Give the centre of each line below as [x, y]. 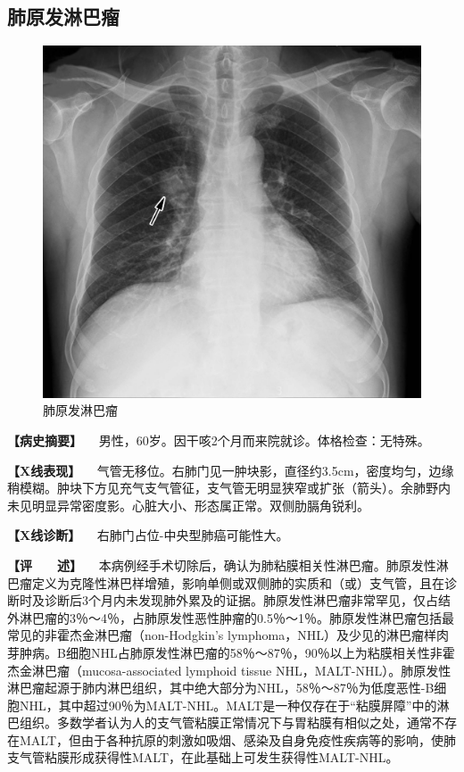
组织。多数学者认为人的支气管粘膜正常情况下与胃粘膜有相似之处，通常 [225, 722]
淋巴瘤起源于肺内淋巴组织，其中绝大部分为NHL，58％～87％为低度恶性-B [221, 688]
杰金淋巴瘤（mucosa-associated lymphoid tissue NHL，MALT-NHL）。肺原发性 [229, 670]
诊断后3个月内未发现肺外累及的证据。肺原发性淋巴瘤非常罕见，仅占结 [247, 600]
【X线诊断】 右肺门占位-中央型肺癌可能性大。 [148, 535]
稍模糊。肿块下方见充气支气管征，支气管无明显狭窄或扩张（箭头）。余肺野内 [229, 488]
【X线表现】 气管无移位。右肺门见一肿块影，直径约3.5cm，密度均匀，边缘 [231, 470]
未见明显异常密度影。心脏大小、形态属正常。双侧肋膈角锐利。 [188, 505]
